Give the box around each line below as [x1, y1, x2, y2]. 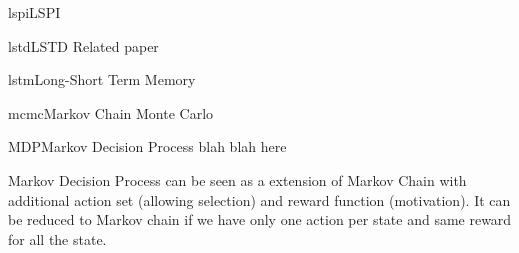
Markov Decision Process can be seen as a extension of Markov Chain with [8, 169, 467, 190]
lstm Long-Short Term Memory [8, 69, 196, 90]
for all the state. [8, 228, 107, 249]
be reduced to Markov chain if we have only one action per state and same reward [8, 209, 512, 230]
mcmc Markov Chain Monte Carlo [8, 102, 214, 123]
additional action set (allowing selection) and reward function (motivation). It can [8, 189, 511, 210]
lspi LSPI [8, 2, 61, 22]
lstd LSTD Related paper [8, 35, 159, 56]
